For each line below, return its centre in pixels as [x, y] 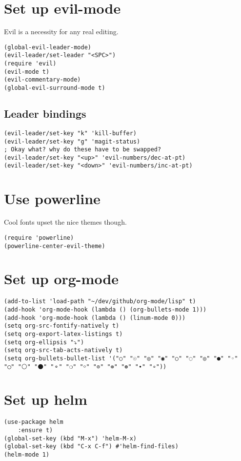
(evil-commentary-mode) [42, 80]
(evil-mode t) [27, 72]
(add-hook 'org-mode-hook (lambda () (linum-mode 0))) [95, 318]
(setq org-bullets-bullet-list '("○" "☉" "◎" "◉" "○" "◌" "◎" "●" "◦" [121, 358]
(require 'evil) [30, 64]
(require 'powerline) [39, 238]
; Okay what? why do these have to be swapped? [83, 150]
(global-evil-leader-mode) [48, 47]
